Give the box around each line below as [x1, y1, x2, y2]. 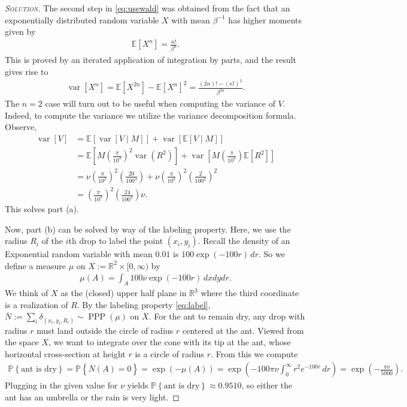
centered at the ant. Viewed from [182, 324, 304, 336]
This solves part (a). [5, 203, 79, 215]
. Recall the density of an [198, 234, 290, 247]
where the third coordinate [201, 287, 299, 299]
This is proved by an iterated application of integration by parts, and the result [5, 53, 297, 66]
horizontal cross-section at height [5, 347, 126, 360]
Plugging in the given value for [5, 379, 118, 391]
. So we [258, 248, 285, 260]
